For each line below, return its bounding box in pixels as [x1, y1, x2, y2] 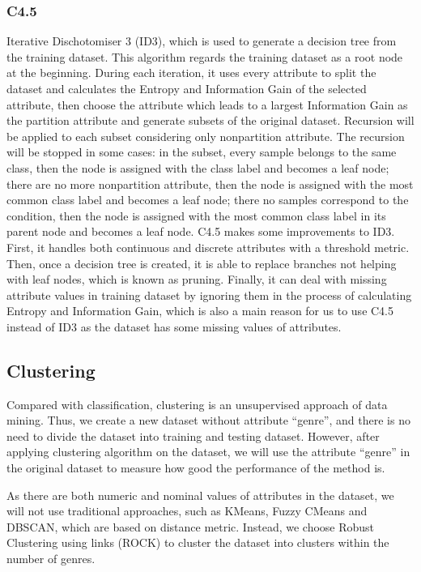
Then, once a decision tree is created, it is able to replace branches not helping [6, 254, 397, 271]
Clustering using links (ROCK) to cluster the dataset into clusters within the [6, 534, 389, 551]
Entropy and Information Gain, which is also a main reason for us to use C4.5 [6, 302, 394, 319]
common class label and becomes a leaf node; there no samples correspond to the [6, 191, 409, 208]
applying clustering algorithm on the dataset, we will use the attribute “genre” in [6, 443, 410, 460]
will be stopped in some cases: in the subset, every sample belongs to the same [6, 143, 397, 160]
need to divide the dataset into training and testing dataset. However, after [6, 427, 380, 444]
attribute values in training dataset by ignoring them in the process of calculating [6, 286, 412, 303]
